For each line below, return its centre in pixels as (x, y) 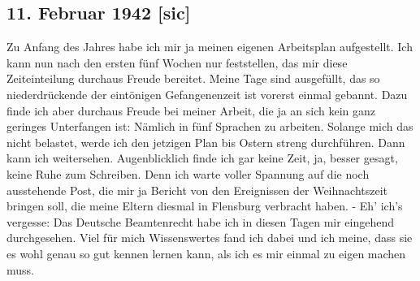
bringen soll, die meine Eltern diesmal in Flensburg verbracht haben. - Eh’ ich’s (205, 206)
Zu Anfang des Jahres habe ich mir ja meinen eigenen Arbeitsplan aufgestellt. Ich (210, 47)
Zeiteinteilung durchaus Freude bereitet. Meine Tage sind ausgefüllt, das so (193, 78)
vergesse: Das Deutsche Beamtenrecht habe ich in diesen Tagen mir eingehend (201, 221)
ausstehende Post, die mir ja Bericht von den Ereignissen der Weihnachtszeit (197, 190)
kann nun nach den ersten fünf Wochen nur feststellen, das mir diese (177, 62)
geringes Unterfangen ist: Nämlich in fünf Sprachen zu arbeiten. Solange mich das (210, 126)
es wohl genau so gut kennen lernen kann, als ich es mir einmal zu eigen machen (206, 253)
